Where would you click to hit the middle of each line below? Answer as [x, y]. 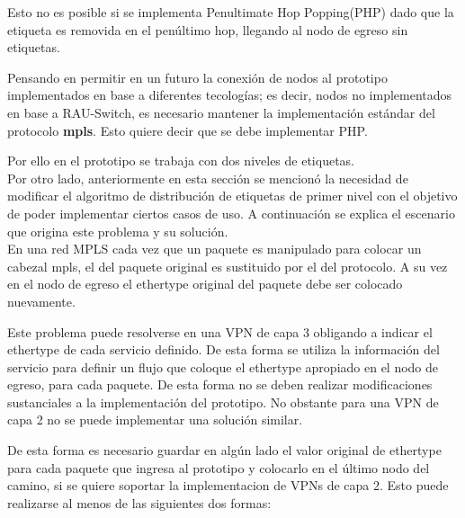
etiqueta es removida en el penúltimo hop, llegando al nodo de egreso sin [208, 29]
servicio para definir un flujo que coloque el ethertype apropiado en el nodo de [223, 366]
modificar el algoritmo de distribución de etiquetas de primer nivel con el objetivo [232, 196]
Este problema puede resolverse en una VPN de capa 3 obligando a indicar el [220, 331]
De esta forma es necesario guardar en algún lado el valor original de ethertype [224, 450]
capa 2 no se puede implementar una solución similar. [155, 420]
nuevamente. [41, 301]
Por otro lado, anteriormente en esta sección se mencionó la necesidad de [208, 178]
